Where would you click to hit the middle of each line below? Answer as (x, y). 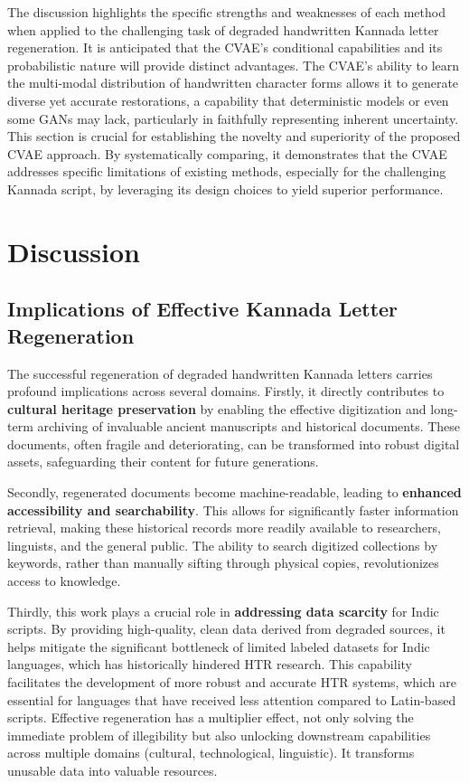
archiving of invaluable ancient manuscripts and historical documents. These (249, 426)
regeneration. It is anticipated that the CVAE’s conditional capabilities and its (225, 47)
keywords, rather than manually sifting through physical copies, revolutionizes (223, 563)
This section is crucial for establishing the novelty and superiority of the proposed (234, 136)
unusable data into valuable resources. (113, 770)
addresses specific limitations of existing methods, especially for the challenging (227, 171)
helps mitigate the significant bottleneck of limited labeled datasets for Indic (219, 646)
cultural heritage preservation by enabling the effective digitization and (217, 408)
